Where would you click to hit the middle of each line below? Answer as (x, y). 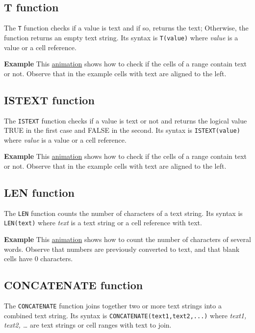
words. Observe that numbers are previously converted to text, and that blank (122, 249)
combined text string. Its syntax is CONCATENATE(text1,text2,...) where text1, (125, 315)
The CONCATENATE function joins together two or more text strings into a (113, 306)
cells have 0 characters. (38, 258)
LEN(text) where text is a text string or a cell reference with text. (103, 223)
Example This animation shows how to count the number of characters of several (127, 239)
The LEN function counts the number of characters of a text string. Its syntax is (123, 213)
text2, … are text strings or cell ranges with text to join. (88, 325)
